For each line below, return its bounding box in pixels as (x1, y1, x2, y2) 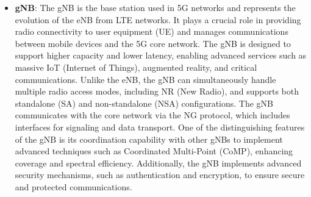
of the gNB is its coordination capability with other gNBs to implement (15, 132, 283, 145)
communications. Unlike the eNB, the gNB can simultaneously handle (15, 73, 276, 85)
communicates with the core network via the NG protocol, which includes (15, 109, 290, 121)
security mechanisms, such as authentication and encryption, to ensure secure (15, 168, 305, 181)
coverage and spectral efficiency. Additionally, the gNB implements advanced (15, 156, 302, 169)
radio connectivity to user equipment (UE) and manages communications (15, 25, 288, 38)
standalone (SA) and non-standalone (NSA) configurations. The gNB (15, 96, 274, 109)
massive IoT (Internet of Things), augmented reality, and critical (15, 60, 257, 73)
